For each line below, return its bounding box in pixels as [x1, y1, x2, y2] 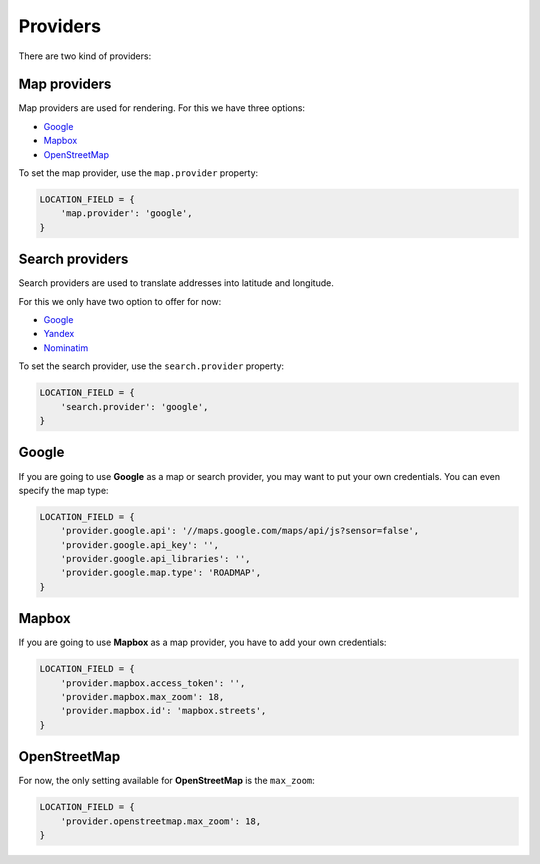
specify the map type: [18, 484, 109, 496]
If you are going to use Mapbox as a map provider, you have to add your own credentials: [18, 636, 387, 649]
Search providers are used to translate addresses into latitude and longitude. [18, 277, 334, 289]
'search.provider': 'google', [60, 401, 209, 412]
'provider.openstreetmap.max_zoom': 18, [60, 815, 262, 827]
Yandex [43, 328, 75, 340]
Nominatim [43, 341, 89, 354]
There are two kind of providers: [18, 50, 152, 62]
